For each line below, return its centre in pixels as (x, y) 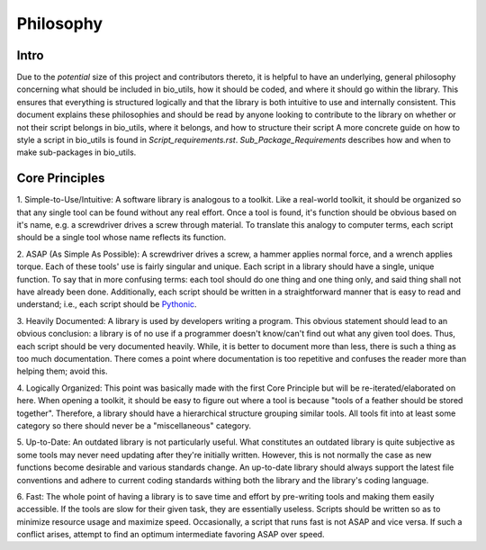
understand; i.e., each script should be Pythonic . (107, 304)
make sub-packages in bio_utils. (76, 152)
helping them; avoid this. (62, 371)
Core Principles (61, 179)
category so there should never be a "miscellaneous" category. (134, 425)
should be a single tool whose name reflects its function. (121, 238)
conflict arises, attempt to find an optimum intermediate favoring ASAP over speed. (171, 535)
